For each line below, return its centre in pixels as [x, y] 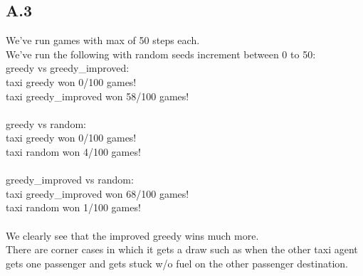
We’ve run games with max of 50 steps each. [103, 40]
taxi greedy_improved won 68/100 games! [98, 193]
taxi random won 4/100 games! [73, 151]
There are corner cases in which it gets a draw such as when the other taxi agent [182, 249]
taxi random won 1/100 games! [73, 207]
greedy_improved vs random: [70, 180]
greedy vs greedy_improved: [68, 68]
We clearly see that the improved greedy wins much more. [132, 235]
